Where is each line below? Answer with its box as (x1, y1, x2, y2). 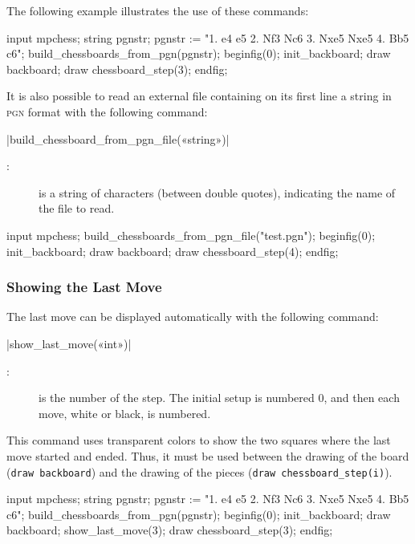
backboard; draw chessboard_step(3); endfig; (6, 60, 228, 77)
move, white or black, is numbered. (39, 404, 211, 421)
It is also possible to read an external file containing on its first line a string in (6, 87, 392, 104)
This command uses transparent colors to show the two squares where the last (6, 432, 391, 449)
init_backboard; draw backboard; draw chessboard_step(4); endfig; (6, 242, 339, 259)
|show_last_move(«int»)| (6, 335, 132, 351)
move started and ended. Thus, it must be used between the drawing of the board (6, 447, 409, 464)
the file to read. (39, 200, 115, 217)
